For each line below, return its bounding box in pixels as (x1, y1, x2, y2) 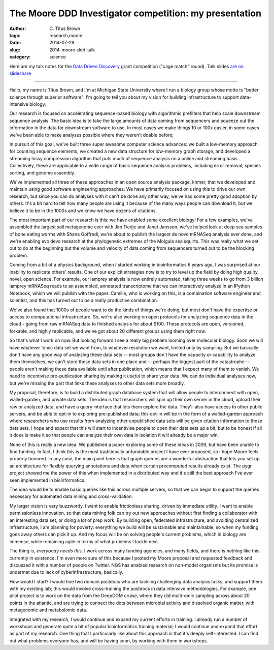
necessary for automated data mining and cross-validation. (9, 493, 133, 499)
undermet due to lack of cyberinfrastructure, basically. (9, 569, 124, 575)
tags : (9, 32, 21, 38)
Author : (9, 25, 26, 32)
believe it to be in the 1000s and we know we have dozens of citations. (9, 208, 157, 214)
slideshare (9, 70, 31, 76)
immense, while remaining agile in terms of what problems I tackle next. (9, 538, 159, 544)
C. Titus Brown (49, 25, 81, 32)
